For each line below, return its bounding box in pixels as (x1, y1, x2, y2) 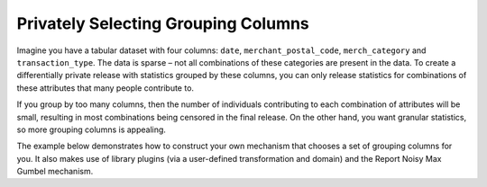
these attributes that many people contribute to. (16, 82, 194, 93)
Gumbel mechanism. (16, 166, 94, 177)
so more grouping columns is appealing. (16, 124, 167, 135)
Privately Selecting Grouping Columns (16, 13, 310, 33)
